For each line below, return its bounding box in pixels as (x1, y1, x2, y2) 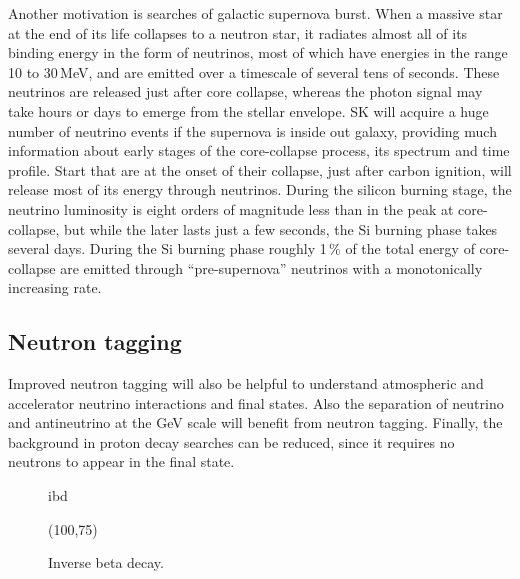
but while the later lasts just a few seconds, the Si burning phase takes (64, 218, 498, 239)
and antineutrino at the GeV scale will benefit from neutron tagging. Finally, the (8, 412, 503, 433)
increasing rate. (8, 277, 102, 298)
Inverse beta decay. (48, 552, 164, 573)
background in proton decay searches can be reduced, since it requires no (8, 431, 455, 452)
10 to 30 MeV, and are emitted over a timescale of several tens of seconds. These (8, 61, 500, 82)
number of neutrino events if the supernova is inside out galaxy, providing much (8, 120, 497, 141)
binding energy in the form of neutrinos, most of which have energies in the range (8, 42, 508, 63)
